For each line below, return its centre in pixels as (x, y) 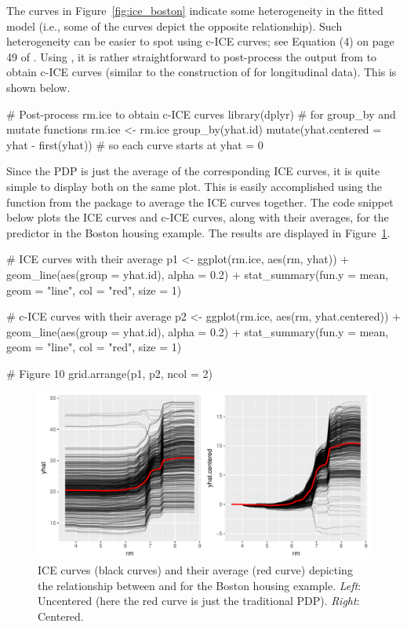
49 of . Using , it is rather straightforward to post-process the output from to (192, 56)
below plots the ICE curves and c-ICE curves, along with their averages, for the (198, 217)
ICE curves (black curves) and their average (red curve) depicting (195, 570)
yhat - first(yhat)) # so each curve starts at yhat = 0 (135, 144)
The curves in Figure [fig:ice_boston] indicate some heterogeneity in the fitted (195, 10)
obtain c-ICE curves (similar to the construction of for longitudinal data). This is (202, 72)
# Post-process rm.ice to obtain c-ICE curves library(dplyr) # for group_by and (201, 114)
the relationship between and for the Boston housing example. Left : (200, 585)
